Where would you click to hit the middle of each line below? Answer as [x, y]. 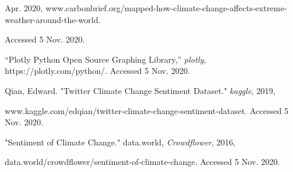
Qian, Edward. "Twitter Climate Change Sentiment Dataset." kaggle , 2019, [140, 90]
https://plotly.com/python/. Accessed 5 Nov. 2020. [97, 71]
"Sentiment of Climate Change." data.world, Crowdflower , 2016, [120, 142]
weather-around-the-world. [53, 19]
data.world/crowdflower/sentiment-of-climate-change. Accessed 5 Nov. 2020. [143, 162]
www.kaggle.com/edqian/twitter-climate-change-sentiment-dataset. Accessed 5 [147, 110]
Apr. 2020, [24, 8]
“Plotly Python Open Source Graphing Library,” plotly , [105, 59]
